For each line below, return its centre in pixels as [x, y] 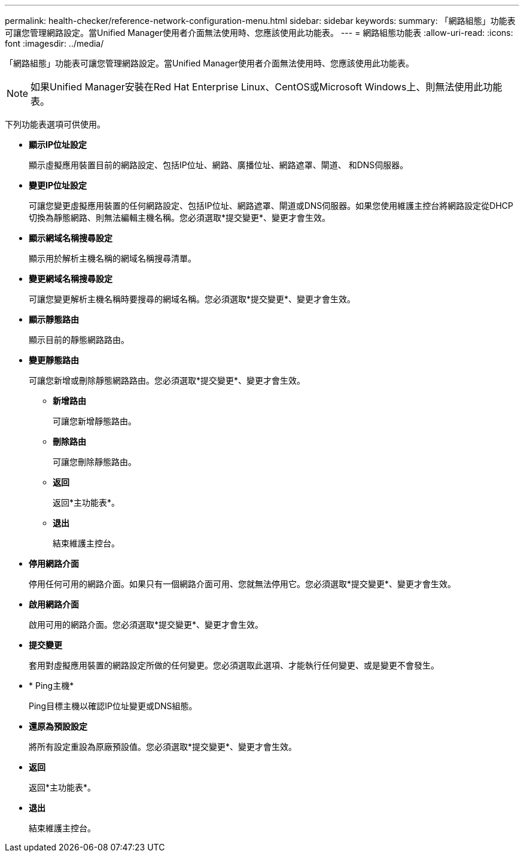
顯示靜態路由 [54, 319]
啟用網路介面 [54, 604]
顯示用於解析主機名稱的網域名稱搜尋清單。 [112, 258]
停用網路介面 [54, 563]
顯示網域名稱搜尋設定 [71, 238]
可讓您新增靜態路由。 [95, 421]
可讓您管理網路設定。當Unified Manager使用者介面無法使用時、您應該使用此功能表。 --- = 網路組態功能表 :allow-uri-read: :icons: [259, 33]
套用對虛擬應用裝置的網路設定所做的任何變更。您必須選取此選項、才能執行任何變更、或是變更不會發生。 [234, 665]
